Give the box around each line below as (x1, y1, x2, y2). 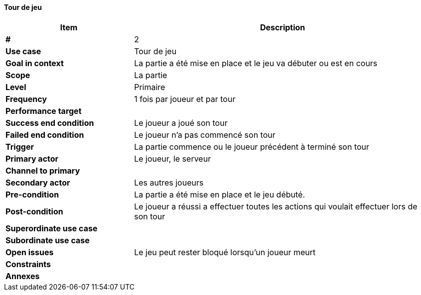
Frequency (5, 94, 47, 104)
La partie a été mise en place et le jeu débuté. (134, 189, 305, 199)
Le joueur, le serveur (134, 153, 211, 164)
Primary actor (5, 153, 59, 164)
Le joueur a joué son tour (134, 117, 228, 128)
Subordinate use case (5, 235, 90, 245)
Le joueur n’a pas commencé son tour (134, 129, 276, 140)
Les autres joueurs (134, 177, 204, 188)
